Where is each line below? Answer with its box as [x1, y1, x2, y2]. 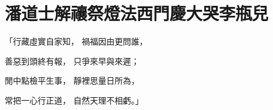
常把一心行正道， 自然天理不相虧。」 [5, 94, 144, 106]
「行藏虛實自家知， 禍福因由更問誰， [5, 35, 148, 47]
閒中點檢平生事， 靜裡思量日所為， [5, 74, 139, 87]
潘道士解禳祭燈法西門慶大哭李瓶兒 [5, 1, 269, 25]
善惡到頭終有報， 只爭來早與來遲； [5, 54, 139, 67]
